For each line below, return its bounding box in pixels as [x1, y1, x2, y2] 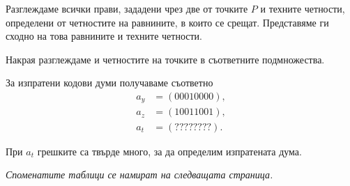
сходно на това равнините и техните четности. [6, 29, 202, 43]
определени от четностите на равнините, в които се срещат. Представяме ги [6, 15, 329, 29]
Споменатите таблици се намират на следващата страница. [6, 167, 273, 182]
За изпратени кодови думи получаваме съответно [6, 75, 213, 90]
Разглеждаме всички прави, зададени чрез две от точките [6, 1, 248, 15]
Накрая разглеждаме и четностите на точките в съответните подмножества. [6, 52, 325, 66]
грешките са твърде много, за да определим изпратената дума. [37, 144, 302, 158]
